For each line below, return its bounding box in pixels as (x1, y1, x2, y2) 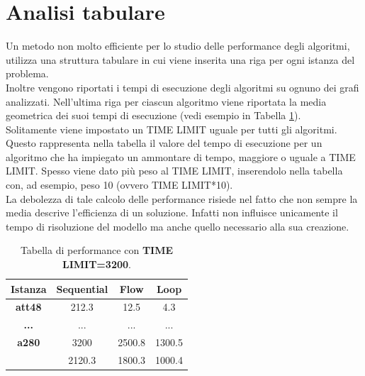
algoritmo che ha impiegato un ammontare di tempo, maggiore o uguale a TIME (6, 149, 356, 164)
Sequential (56, 281, 108, 296)
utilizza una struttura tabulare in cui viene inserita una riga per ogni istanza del (6, 52, 355, 67)
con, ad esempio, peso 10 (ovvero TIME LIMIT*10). (6, 177, 233, 192)
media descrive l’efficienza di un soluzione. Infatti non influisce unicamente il (6, 205, 338, 220)
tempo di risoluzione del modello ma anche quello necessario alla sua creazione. (6, 219, 349, 233)
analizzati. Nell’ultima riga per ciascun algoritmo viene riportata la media (6, 94, 327, 109)
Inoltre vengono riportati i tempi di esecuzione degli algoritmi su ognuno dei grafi (6, 79, 359, 94)
